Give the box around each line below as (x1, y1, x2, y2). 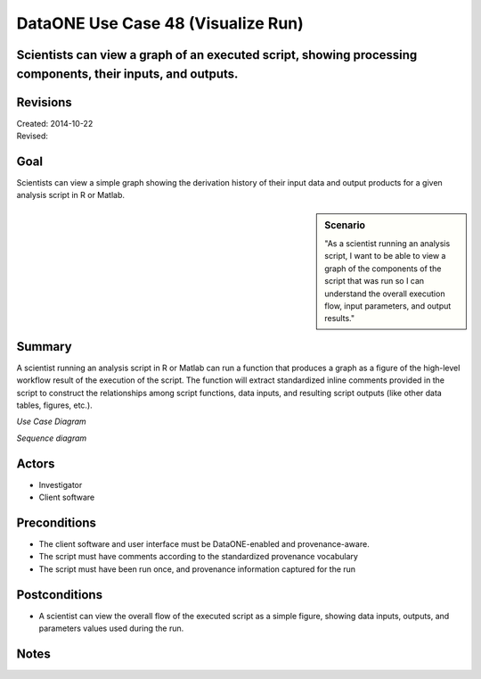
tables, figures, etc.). (16, 400, 93, 410)
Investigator (38, 479, 83, 490)
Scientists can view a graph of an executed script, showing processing (16, 47, 418, 62)
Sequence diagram (16, 433, 87, 443)
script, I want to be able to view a (324, 251, 446, 261)
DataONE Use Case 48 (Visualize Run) (16, 13, 305, 33)
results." (324, 313, 355, 324)
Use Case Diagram (16, 416, 86, 427)
